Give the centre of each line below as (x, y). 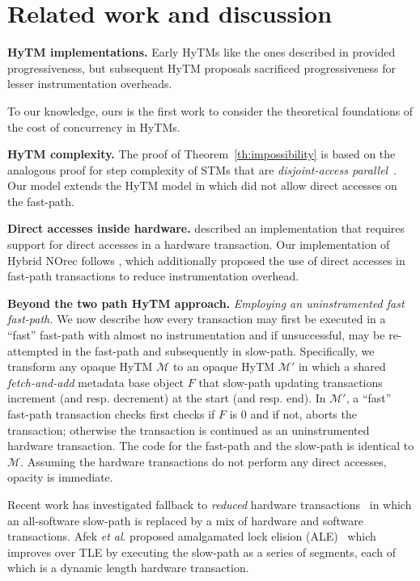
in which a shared (342, 366)
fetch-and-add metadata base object (96, 382)
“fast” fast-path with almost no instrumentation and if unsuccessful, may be (196, 335)
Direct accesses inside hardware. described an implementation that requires (206, 228)
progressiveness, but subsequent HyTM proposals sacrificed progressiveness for (202, 67)
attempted (33, 350)
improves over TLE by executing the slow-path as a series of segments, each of (202, 552)
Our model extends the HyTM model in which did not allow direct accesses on (202, 185)
